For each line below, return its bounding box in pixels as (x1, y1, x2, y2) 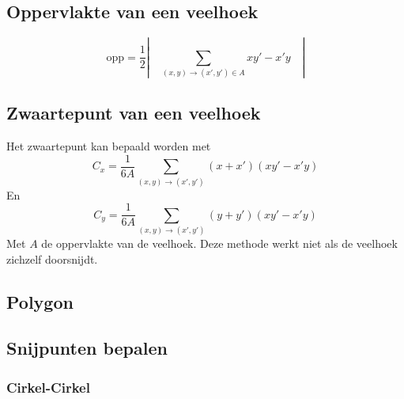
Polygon (6, 289, 74, 313)
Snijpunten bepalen (6, 336, 168, 360)
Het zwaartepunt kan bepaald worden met (6, 138, 211, 154)
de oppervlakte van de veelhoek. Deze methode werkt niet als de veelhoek (41, 235, 398, 252)
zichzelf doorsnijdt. (6, 250, 98, 267)
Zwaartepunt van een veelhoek (6, 101, 261, 125)
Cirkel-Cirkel (6, 377, 90, 397)
